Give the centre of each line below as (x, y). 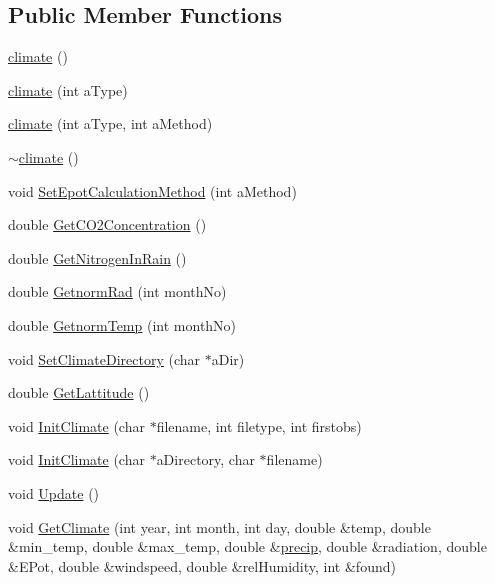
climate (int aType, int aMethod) (110, 123)
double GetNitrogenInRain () (97, 257)
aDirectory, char (205, 459)
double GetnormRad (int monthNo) (117, 291)
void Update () (54, 492)
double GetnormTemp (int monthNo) (122, 324)
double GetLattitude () (79, 392)
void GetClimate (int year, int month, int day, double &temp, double (219, 526)
